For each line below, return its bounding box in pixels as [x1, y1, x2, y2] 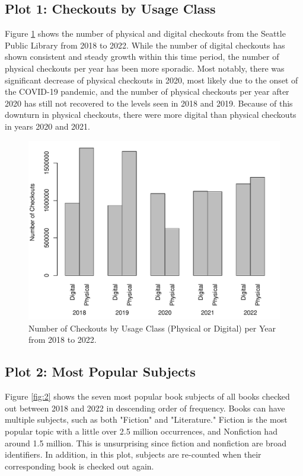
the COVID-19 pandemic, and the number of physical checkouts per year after [5, 85, 289, 98]
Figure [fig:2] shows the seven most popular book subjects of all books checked [5, 390, 290, 403]
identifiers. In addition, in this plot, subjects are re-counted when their [5, 448, 261, 461]
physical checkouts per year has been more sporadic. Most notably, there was [5, 62, 285, 74]
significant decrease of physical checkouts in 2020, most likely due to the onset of [5, 73, 298, 86]
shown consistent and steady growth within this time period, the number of [5, 50, 279, 63]
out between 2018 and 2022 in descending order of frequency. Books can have [5, 401, 285, 414]
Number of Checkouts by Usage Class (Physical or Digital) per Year [28, 321, 276, 334]
